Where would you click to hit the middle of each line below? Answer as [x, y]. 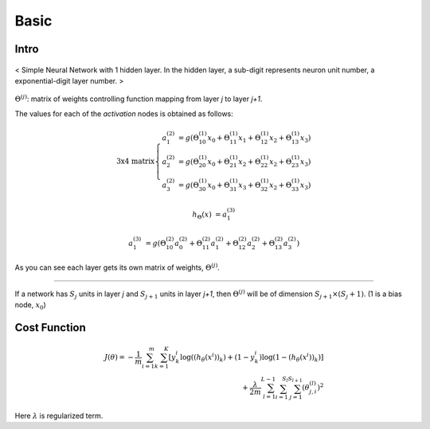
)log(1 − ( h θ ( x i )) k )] [291, 357]
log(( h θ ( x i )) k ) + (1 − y [217, 357]
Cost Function [51, 328]
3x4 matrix [135, 162]
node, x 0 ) [31, 306]
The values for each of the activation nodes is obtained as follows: [124, 113]
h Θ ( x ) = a [210, 215]
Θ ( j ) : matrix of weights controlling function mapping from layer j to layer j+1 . [139, 98]
